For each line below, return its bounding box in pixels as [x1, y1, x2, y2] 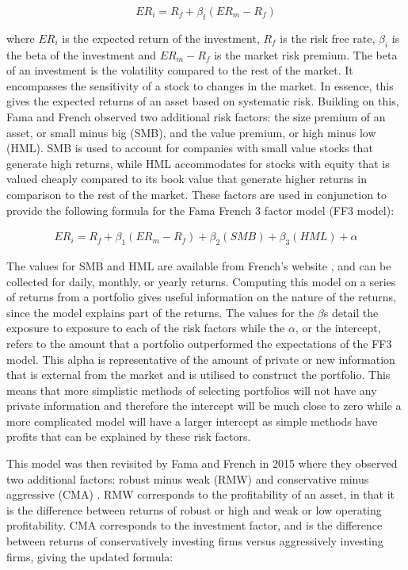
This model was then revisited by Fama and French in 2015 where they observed [6, 455, 398, 472]
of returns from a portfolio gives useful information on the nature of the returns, [6, 289, 396, 305]
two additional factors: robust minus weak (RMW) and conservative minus [6, 470, 369, 487]
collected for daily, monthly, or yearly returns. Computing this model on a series [6, 273, 396, 289]
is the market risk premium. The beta [214, 46, 398, 63]
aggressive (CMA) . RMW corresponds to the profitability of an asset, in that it [6, 486, 395, 503]
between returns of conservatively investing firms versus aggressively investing [6, 533, 383, 549]
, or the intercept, [295, 319, 381, 336]
